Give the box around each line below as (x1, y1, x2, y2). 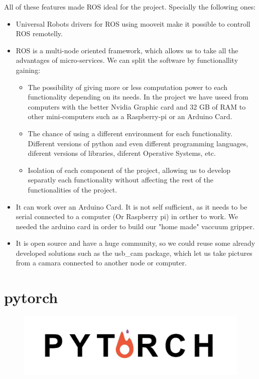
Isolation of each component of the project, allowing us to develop (28, 164, 231, 175)
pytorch (4, 287, 58, 308)
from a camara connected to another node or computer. (16, 257, 187, 268)
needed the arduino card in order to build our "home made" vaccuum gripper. (16, 221, 254, 231)
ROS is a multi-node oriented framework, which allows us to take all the (16, 45, 238, 55)
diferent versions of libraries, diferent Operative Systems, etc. (28, 148, 216, 158)
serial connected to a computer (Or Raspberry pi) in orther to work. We (16, 211, 238, 222)
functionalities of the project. (28, 184, 117, 195)
